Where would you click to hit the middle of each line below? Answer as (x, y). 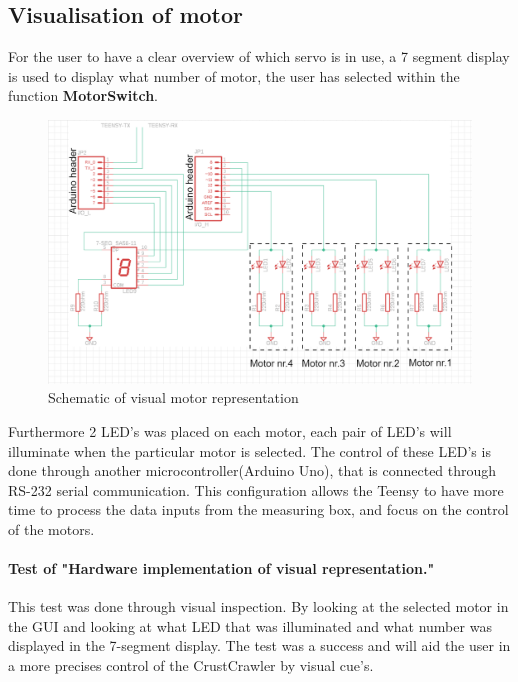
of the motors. (51, 528)
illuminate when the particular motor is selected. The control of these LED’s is (249, 450)
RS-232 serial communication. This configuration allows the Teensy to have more (256, 489)
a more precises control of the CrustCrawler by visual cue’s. (191, 665)
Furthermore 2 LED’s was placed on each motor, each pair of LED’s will (230, 430)
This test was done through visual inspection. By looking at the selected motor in (258, 606)
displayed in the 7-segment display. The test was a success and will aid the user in (259, 645)
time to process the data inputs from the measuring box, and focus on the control (258, 509)
